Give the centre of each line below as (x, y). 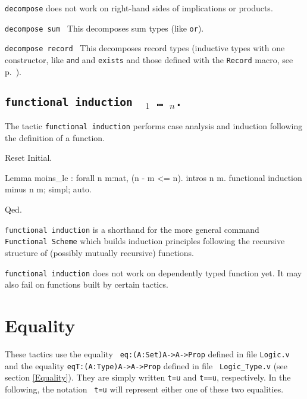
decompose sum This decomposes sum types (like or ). (104, 28)
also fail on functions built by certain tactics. (87, 284)
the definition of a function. (55, 137)
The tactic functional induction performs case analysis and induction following (154, 126)
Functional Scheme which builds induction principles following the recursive (145, 241)
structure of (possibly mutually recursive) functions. (99, 252)
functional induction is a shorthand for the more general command (132, 229)
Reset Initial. (29, 158)
